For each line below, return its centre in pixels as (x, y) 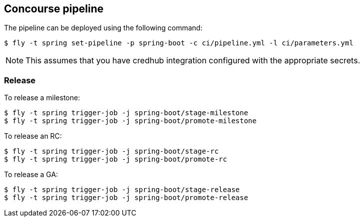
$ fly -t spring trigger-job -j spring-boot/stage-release (122, 190)
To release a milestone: (42, 98)
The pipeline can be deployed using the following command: (103, 28)
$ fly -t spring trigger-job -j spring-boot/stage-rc (111, 151)
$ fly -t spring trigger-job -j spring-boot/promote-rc (116, 159)
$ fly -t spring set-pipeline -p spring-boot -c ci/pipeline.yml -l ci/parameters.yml (179, 43)
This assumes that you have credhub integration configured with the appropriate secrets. (193, 61)
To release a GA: (31, 175)
